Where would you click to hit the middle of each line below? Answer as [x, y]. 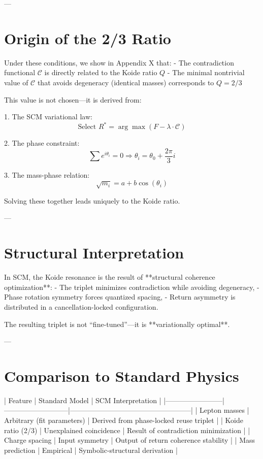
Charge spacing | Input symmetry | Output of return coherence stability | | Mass [130, 440]
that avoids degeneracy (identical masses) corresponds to [126, 82]
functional [20, 72]
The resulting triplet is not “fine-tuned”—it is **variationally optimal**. [117, 324]
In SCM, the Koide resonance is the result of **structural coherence [110, 277]
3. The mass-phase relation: [47, 174]
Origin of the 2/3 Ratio [88, 38]
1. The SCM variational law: [48, 117]
